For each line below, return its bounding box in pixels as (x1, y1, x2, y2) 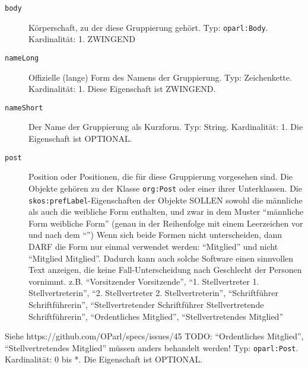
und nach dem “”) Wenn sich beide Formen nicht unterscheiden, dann (28, 228, 282, 241)
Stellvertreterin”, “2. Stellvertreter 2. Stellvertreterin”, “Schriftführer (28, 287, 278, 299)
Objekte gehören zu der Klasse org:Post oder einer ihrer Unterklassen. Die (28, 182, 302, 194)
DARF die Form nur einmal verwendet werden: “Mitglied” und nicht (28, 240, 278, 252)
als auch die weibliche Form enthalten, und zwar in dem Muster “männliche (28, 205, 304, 218)
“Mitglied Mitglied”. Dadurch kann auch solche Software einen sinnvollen (28, 252, 294, 264)
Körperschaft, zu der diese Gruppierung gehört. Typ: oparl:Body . (28, 21, 268, 33)
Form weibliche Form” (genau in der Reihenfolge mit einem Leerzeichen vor (28, 217, 303, 229)
